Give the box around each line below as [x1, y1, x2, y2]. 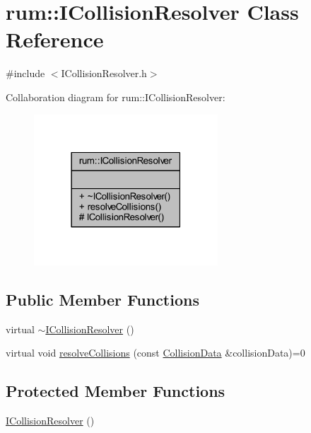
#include [6, 66, 45, 81]
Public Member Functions [6, 288, 199, 310]
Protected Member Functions [6, 380, 225, 402]
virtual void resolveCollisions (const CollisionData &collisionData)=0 [6, 345, 305, 360]
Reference [6, 25, 104, 54]
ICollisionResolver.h [61, 66, 147, 81]
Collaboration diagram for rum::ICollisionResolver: [6, 89, 225, 104]
